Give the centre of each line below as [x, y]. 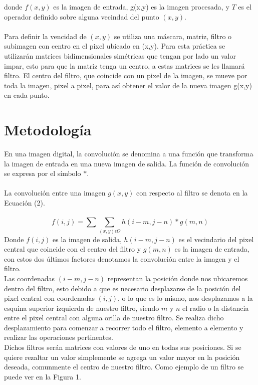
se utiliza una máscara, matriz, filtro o [173, 36]
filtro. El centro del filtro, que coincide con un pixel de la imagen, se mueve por [126, 75]
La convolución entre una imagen [55, 193]
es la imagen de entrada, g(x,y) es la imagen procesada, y [141, 7]
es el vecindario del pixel [216, 239]
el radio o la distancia [216, 308]
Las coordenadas [30, 278]
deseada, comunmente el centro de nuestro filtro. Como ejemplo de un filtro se [124, 367]
